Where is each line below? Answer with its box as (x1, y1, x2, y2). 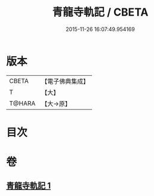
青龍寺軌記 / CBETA (52, 5, 149, 19)
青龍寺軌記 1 (6, 180, 51, 191)
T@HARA (9, 99, 36, 108)
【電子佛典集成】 (41, 77, 90, 85)
